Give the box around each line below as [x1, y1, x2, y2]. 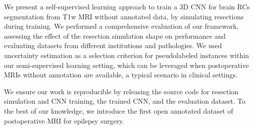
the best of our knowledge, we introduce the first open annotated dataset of [4, 105, 233, 116]
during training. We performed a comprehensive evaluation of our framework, [4, 21, 239, 31]
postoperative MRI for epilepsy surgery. [4, 115, 124, 126]
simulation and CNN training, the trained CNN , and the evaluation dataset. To [4, 96, 246, 106]
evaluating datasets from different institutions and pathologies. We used [4, 40, 222, 51]
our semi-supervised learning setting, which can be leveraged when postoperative [4, 60, 249, 70]
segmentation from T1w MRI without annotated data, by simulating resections [4, 11, 244, 21]
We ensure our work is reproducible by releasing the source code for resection [4, 86, 239, 96]
